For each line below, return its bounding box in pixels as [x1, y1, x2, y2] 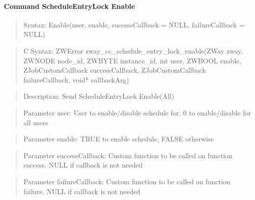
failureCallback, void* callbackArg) [23, 74, 129, 85]
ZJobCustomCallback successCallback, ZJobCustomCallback [23, 65, 206, 75]
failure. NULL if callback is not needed [23, 186, 141, 196]
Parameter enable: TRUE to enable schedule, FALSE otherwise [23, 134, 214, 144]
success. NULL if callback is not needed [23, 160, 142, 170]
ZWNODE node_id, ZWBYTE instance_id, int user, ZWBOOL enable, [23, 55, 241, 65]
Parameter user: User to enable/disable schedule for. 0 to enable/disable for [23, 107, 251, 117]
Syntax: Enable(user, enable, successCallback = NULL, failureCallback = [23, 19, 245, 29]
